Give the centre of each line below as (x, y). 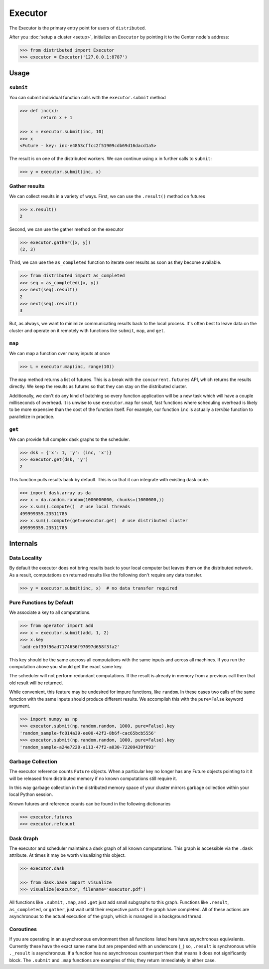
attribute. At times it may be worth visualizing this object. (67, 855)
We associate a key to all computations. (50, 612)
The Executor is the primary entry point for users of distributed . (78, 28)
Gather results (27, 186)
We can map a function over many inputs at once (60, 353)
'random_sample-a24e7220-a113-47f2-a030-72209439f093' (88, 747)
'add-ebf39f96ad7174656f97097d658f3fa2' (69, 647)
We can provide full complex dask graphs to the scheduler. (70, 439)
